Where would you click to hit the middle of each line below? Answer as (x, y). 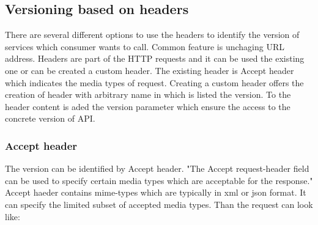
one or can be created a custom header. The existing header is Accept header (150, 70)
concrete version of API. (50, 118)
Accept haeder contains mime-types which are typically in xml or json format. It (156, 192)
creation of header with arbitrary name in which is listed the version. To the (148, 94)
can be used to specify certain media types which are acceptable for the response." (159, 180)
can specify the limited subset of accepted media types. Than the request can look (159, 204)
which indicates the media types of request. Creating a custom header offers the (154, 82)
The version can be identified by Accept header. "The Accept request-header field (157, 168)
